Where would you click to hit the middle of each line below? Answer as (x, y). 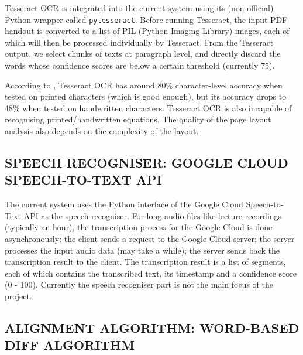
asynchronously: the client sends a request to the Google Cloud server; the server (150, 238)
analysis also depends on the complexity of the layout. (102, 131)
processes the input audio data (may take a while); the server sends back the (142, 250)
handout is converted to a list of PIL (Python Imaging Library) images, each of (147, 31)
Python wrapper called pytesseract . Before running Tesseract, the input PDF (146, 19)
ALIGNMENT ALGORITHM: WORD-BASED (152, 327)
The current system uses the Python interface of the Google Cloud (124, 204)
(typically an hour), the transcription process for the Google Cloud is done (139, 227)
